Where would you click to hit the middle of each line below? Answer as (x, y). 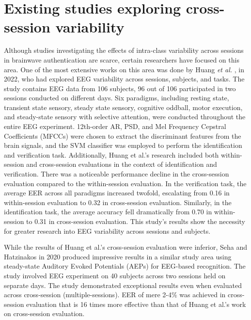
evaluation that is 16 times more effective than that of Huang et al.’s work (136, 304)
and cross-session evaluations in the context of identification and (122, 164)
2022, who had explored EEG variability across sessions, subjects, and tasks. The (124, 79)
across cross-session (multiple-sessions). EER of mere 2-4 (88, 295)
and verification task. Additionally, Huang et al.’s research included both (111, 154)
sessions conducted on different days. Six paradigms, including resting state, (117, 98)
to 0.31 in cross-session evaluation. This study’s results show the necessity (136, 221)
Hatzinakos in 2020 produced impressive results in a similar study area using (118, 256)
